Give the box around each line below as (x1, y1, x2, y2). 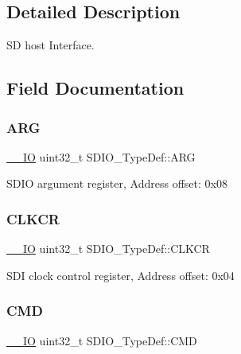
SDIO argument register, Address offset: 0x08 (6, 175, 227, 192)
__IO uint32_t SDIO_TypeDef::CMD (6, 332, 197, 348)
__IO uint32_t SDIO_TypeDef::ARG (6, 148, 196, 165)
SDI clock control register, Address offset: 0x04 (6, 266, 235, 283)
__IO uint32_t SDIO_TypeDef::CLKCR (6, 240, 210, 257)
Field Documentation (6, 76, 185, 100)
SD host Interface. (6, 37, 95, 53)
